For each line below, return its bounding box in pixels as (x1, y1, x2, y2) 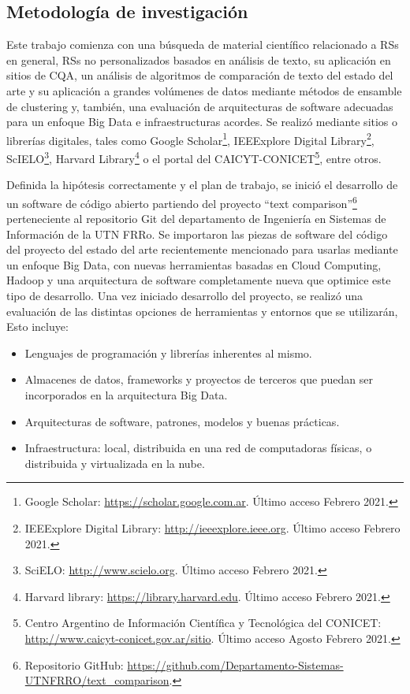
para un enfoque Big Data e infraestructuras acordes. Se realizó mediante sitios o (6, 113, 398, 130)
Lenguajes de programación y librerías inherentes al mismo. (24, 344, 312, 361)
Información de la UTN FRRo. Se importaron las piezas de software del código (6, 225, 388, 242)
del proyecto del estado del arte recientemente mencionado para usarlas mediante (6, 241, 398, 258)
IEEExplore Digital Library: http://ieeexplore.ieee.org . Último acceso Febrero (24, 520, 401, 536)
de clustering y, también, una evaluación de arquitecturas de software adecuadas (6, 98, 393, 114)
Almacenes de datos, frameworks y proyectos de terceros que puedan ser (24, 371, 374, 388)
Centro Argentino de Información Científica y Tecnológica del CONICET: (24, 614, 382, 631)
